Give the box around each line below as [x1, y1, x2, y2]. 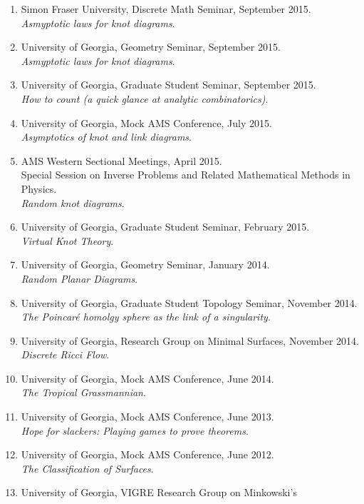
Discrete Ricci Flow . [21, 347, 110, 362]
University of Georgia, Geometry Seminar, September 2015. [21, 39, 281, 54]
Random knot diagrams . [21, 195, 125, 210]
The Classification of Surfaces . [21, 460, 154, 475]
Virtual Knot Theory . [21, 233, 114, 248]
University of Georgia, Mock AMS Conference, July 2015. [21, 115, 272, 130]
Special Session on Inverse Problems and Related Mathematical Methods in [21, 167, 350, 182]
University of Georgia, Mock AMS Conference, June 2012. [21, 447, 274, 462]
